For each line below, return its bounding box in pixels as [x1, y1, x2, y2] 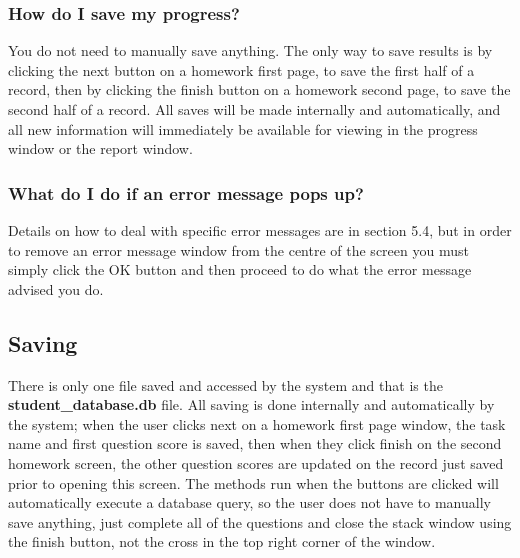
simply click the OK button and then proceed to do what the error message [8, 259, 472, 280]
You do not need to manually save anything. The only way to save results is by [8, 40, 493, 61]
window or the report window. [8, 138, 193, 159]
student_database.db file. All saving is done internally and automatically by [8, 394, 495, 415]
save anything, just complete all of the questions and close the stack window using [8, 511, 512, 532]
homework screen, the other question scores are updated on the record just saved [8, 452, 504, 473]
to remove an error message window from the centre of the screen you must [8, 239, 469, 260]
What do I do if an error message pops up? [8, 180, 364, 205]
